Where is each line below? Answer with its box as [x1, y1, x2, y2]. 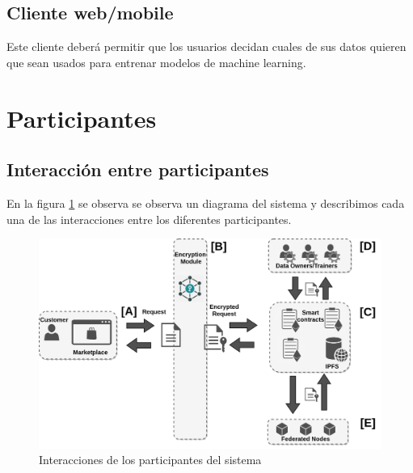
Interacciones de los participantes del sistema [39, 451, 262, 468]
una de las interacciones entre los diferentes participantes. [6, 210, 292, 227]
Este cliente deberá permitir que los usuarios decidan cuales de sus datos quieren [6, 38, 407, 55]
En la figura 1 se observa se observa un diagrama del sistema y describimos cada [6, 194, 405, 211]
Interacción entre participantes [6, 157, 269, 182]
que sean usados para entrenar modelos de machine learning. [6, 53, 306, 70]
